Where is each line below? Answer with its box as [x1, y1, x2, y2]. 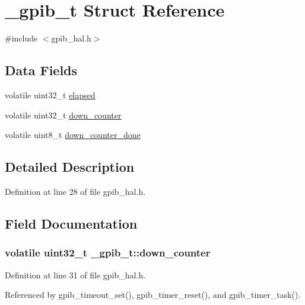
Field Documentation [5, 214, 138, 232]
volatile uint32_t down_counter [5, 108, 122, 121]
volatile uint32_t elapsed [5, 88, 96, 101]
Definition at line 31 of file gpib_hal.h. [5, 268, 146, 281]
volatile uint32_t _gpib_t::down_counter [5, 245, 211, 260]
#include [5, 32, 38, 44]
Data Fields [5, 61, 78, 79]
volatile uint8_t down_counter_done [5, 129, 141, 141]
